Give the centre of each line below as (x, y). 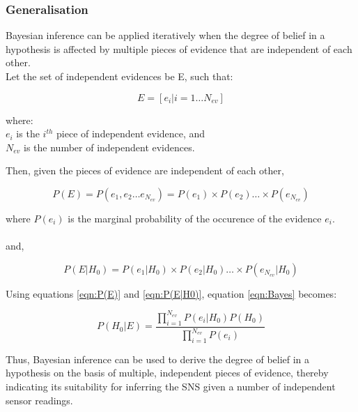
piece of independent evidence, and (131, 133)
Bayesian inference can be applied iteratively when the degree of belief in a (165, 35)
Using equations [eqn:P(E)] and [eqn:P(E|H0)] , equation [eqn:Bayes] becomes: (171, 293)
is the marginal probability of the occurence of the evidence (195, 218)
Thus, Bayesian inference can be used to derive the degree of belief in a (158, 359)
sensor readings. (39, 400)
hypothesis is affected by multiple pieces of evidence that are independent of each (179, 48)
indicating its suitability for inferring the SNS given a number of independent (171, 386)
